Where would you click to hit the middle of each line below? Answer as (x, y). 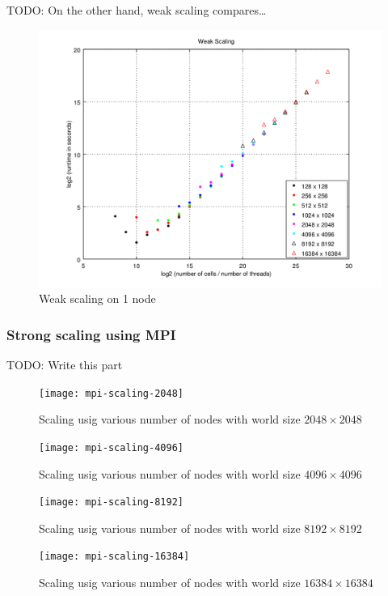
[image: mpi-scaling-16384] (114, 557)
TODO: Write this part (65, 364)
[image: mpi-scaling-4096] (111, 447)
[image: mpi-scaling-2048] (111, 393)
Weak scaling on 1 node (97, 298)
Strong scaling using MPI (91, 334)
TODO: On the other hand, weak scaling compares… (137, 10)
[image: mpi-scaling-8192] (111, 502)
